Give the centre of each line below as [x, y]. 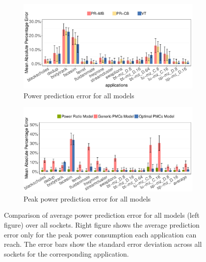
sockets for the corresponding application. [66, 253]
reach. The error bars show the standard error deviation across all [103, 244]
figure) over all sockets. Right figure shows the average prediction [102, 224]
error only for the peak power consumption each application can [100, 234]
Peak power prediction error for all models [87, 198]
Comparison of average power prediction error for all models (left [102, 215]
